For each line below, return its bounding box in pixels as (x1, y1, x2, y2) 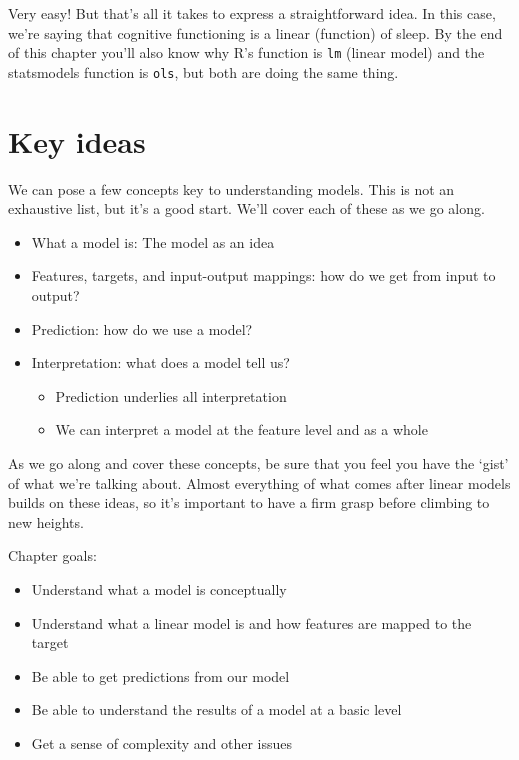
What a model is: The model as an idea (31, 231, 275, 252)
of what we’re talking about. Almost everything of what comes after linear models (8, 472, 511, 493)
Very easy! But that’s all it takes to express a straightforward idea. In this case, (8, 3, 496, 23)
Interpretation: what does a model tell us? (31, 352, 290, 373)
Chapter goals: (8, 545, 97, 566)
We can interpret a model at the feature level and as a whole (55, 419, 428, 440)
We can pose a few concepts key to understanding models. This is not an (8, 178, 455, 199)
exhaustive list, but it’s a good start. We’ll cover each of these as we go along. (8, 198, 485, 219)
